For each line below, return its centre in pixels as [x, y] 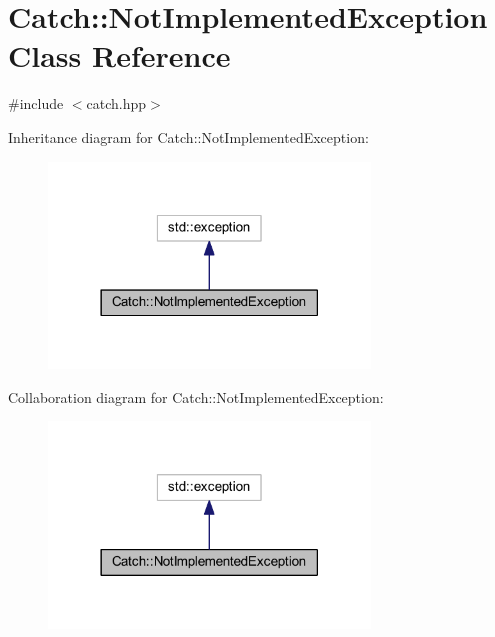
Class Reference [119, 55]
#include [36, 103]
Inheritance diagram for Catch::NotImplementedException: [188, 136]
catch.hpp [116, 103]
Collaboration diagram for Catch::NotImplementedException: [196, 396]
